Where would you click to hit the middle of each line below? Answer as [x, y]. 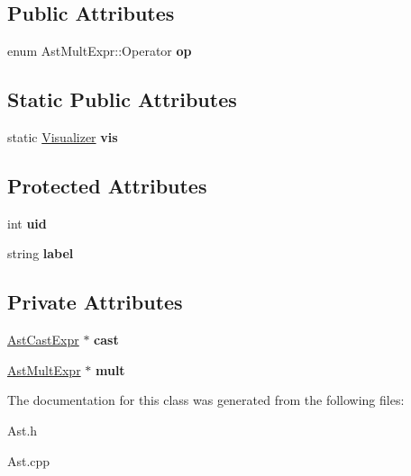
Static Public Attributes [122, 99]
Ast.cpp [29, 460]
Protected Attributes [107, 185]
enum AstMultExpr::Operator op [100, 51]
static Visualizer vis [63, 137]
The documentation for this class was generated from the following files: [206, 400]
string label [41, 253]
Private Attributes [95, 302]
